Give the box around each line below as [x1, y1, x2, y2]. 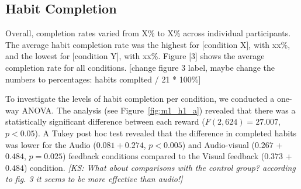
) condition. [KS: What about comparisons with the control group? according [23, 161, 296, 173]
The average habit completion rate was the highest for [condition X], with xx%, [5, 38, 290, 50]
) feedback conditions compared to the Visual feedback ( [63, 150, 265, 162]
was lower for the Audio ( [5, 138, 96, 150]
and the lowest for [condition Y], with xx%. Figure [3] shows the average [5, 50, 265, 62]
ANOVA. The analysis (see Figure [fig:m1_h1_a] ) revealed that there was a [22, 104, 296, 116]
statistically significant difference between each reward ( [5, 115, 205, 128]
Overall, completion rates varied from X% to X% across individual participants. [5, 27, 291, 39]
